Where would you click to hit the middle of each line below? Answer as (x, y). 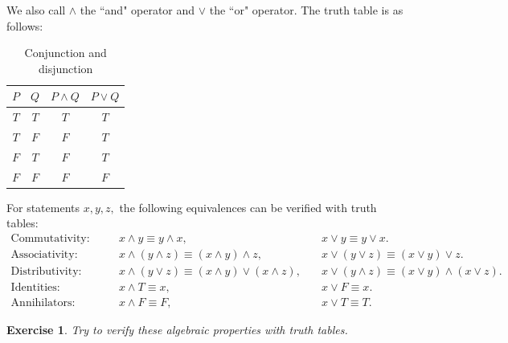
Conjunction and (66, 53)
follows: (25, 25)
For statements (43, 207)
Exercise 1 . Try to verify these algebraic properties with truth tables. (177, 330)
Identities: (35, 288)
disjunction (66, 68)
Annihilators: (43, 303)
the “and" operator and (137, 10)
